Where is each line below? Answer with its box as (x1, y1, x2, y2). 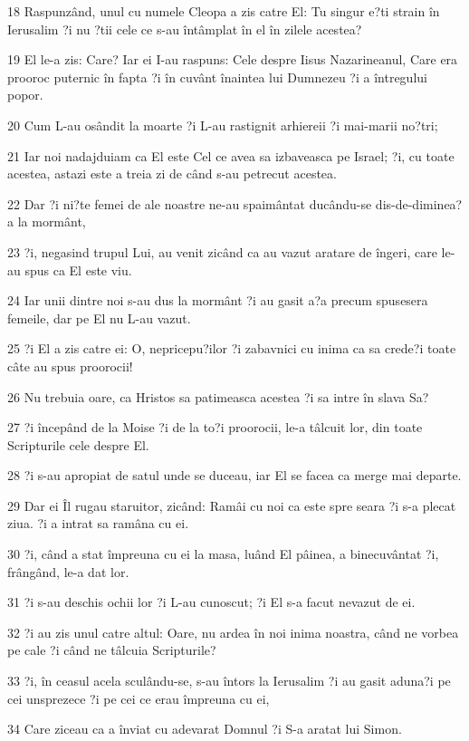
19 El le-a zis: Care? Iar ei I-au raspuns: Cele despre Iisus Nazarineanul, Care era (7, 50, 458, 69)
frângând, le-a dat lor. (7, 562, 129, 581)
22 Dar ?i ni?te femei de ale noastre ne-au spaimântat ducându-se (7, 194, 372, 213)
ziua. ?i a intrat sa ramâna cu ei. (7, 514, 189, 533)
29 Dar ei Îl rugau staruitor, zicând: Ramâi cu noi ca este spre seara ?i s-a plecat (7, 496, 456, 515)
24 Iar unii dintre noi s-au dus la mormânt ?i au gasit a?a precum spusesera (7, 291, 428, 310)
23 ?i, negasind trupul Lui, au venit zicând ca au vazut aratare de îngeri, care (7, 242, 437, 261)
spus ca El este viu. (24, 260, 132, 279)
